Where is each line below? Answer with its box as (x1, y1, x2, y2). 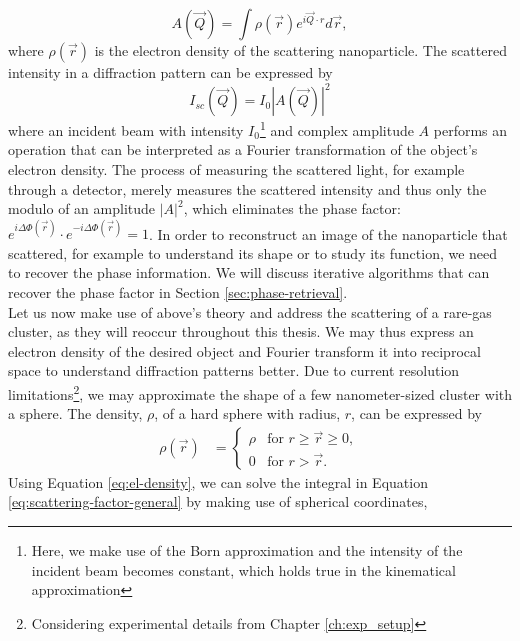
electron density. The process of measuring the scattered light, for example (8, 158, 465, 179)
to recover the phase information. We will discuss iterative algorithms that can (8, 262, 490, 283)
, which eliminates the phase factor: (183, 198, 401, 219)
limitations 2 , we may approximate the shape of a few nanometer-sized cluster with (8, 380, 513, 404)
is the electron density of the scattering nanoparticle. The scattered (94, 40, 507, 60)
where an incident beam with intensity (8, 119, 244, 140)
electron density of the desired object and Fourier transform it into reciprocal (8, 340, 481, 361)
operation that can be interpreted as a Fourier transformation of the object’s (8, 139, 478, 160)
